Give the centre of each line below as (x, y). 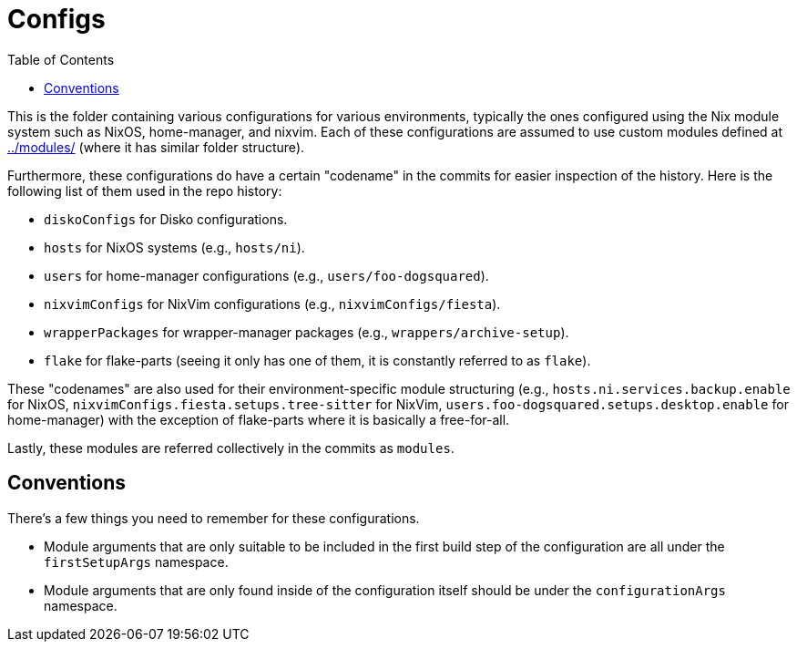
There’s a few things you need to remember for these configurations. (214, 518)
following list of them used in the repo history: (145, 191)
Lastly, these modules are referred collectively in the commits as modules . (231, 448)
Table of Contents (61, 59)
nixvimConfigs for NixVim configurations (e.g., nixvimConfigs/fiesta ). (272, 304)
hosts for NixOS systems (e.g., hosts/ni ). (174, 247)
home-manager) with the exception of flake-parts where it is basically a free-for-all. (259, 419)
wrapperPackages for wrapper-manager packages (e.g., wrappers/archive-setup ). (307, 332)
